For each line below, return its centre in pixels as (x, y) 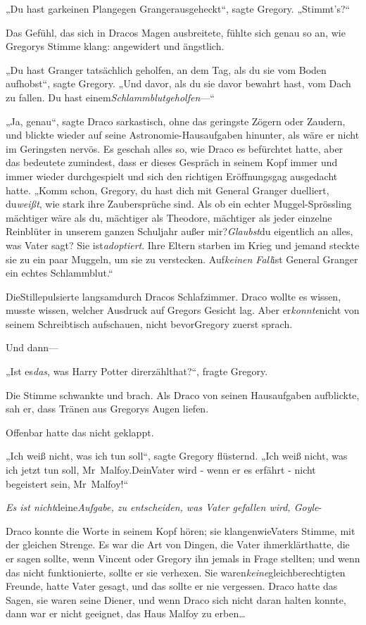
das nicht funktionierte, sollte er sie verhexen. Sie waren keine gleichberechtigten (176, 572)
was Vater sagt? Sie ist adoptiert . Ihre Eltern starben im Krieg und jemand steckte (183, 245)
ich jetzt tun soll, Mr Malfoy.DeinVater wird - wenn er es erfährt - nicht (161, 470)
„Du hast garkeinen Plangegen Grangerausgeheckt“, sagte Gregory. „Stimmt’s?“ (178, 8)
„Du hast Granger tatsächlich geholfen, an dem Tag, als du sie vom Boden (166, 69)
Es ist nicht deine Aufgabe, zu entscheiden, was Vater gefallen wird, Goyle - (164, 507)
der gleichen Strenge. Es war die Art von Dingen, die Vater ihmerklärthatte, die (178, 544)
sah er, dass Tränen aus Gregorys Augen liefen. (107, 409)
